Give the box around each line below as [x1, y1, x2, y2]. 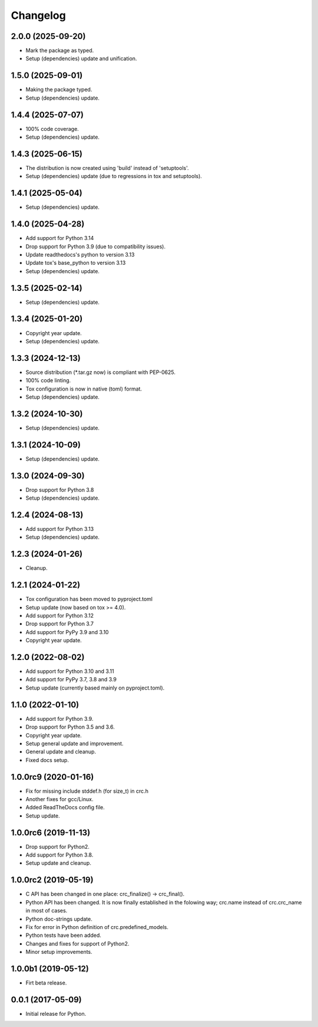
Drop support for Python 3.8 [25, 486, 94, 493]
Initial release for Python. [25, 1010, 87, 1017]
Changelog [11, 9, 66, 22]
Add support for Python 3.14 [25, 235, 94, 242]
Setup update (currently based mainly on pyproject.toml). [25, 684, 165, 691]
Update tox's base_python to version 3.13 [25, 260, 126, 267]
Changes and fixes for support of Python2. [25, 940, 130, 947]
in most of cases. [25, 907, 68, 914]
